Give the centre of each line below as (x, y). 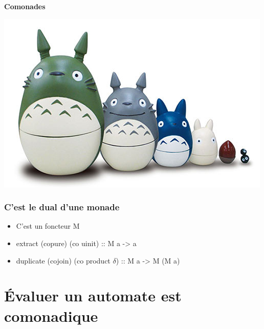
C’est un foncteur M (48, 226)
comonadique (51, 315)
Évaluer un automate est (93, 295)
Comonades (25, 6)
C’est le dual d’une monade (62, 207)
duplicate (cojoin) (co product (63, 260)
